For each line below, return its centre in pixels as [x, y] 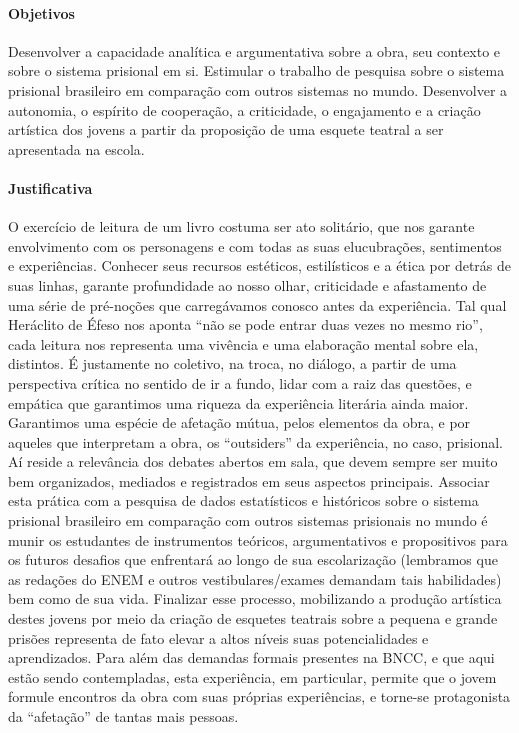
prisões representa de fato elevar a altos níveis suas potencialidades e [218, 637]
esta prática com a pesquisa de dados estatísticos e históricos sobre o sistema [243, 500]
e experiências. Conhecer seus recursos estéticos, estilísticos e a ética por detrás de [260, 265]
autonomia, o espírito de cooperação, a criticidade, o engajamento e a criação [244, 109]
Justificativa [50, 187]
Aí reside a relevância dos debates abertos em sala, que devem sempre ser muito [253, 461]
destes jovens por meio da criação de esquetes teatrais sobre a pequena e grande [253, 618]
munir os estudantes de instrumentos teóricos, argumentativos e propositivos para [258, 539]
